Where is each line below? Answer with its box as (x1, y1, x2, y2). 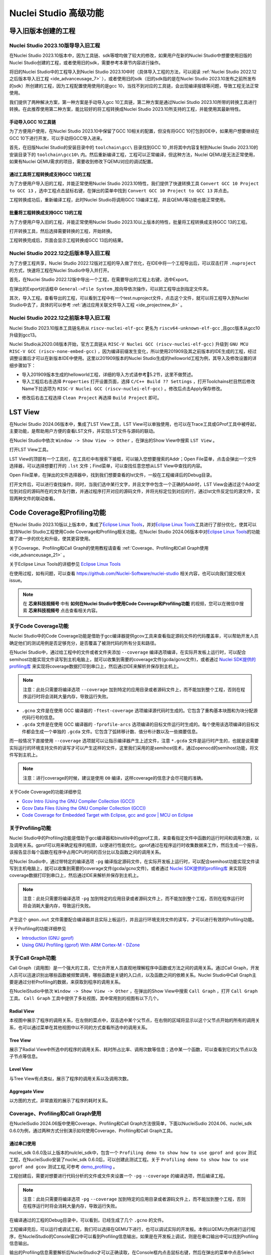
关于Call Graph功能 (9, 954, 56, 961)
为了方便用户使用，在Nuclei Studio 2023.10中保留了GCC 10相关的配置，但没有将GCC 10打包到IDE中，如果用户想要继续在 (9, 128, 259, 134)
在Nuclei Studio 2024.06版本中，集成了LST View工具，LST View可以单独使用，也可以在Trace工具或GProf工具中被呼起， (9, 421, 259, 427)
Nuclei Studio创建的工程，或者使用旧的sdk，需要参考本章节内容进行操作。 (9, 59, 163, 65)
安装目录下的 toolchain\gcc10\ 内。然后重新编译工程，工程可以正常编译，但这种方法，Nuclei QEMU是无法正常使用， (9, 151, 258, 158)
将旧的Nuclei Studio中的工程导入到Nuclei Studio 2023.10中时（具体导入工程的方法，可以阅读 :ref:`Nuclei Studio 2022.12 (9, 69, 257, 75)
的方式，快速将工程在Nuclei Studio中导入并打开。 (9, 267, 112, 273)
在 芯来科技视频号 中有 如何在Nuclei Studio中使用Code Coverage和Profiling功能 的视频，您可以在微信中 (23, 600, 239, 606)
